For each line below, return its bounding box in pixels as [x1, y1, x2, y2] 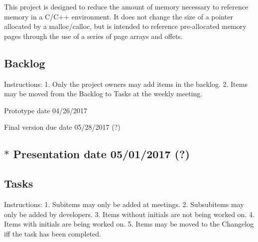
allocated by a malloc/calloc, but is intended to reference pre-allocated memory [4, 21, 247, 31]
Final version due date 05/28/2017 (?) [4, 122, 121, 132]
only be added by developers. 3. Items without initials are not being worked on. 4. [4, 209, 255, 219]
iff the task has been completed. [4, 228, 101, 239]
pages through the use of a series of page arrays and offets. [4, 30, 183, 41]
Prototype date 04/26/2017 [4, 105, 88, 115]
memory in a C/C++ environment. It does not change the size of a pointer [4, 11, 233, 21]
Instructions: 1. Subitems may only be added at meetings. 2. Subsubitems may [4, 199, 244, 209]
